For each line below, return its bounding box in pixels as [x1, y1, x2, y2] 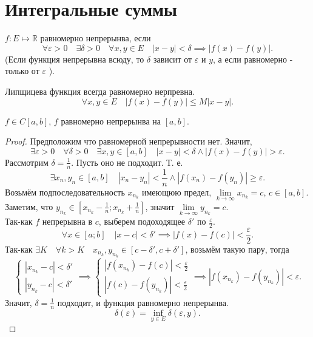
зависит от [153, 52, 192, 65]
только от [5, 64, 39, 77]
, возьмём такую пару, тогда [185, 242, 289, 255]
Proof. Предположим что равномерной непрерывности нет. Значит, [5, 135, 252, 148]
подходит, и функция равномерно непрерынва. [57, 296, 229, 308]
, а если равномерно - [213, 52, 293, 65]
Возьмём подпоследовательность [5, 185, 125, 198]
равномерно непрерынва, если [40, 32, 151, 44]
